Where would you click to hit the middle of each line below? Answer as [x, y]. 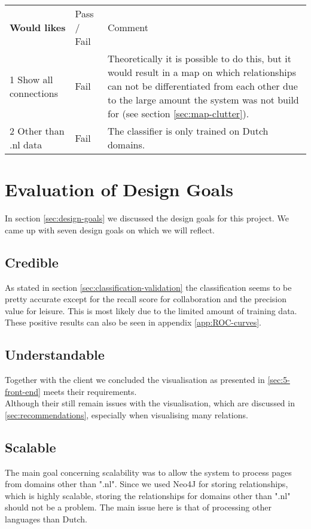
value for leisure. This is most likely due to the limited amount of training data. [151, 310]
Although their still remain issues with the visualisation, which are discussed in [150, 403]
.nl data [26, 145]
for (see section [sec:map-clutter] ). [178, 113]
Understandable [55, 355]
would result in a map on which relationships [202, 72]
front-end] [23, 391]
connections [34, 93]
